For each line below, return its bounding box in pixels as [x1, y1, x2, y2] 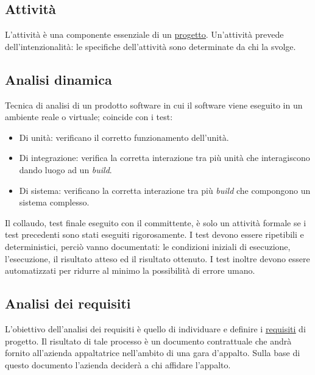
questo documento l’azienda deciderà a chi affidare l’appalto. [5, 358, 231, 371]
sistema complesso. [19, 196, 90, 209]
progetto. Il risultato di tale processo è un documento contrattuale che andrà [5, 334, 292, 347]
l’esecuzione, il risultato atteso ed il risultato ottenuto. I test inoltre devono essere [5, 252, 310, 265]
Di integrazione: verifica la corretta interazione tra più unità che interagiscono [19, 151, 310, 164]
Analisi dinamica [5, 70, 112, 88]
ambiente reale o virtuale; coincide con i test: [5, 110, 173, 123]
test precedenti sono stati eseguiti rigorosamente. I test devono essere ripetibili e [5, 228, 304, 241]
